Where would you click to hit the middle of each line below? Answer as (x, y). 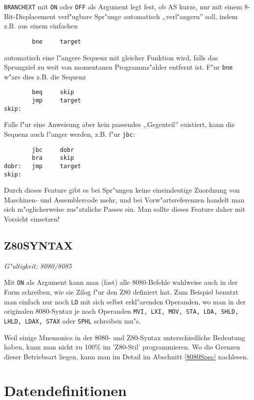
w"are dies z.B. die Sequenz (45, 76)
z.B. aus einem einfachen (41, 26)
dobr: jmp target (43, 166)
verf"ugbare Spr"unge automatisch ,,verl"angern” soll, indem (148, 16)
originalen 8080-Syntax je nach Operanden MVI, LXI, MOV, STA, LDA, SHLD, (121, 311)
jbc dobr (53, 150)
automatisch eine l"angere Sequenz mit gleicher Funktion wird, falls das (111, 57)
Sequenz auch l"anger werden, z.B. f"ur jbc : (69, 134)
